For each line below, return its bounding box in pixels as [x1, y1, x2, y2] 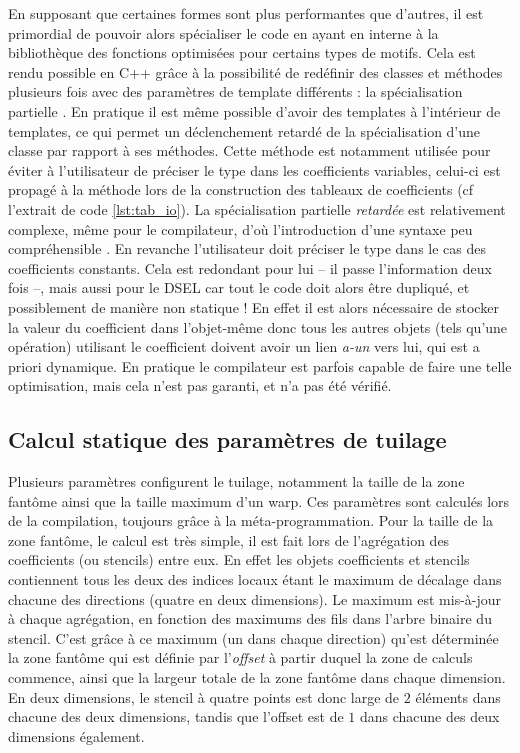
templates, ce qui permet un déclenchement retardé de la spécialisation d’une [8, 120, 481, 141]
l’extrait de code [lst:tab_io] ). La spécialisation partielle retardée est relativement [8, 198, 506, 219]
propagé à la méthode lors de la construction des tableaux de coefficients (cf [8, 179, 474, 200]
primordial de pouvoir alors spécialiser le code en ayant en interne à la [8, 22, 439, 43]
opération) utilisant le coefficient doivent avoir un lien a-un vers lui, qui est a [8, 336, 480, 357]
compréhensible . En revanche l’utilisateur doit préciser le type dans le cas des [8, 238, 486, 259]
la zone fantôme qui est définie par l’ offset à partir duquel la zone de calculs [8, 647, 473, 668]
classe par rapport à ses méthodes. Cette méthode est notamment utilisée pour [8, 140, 491, 161]
